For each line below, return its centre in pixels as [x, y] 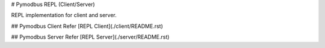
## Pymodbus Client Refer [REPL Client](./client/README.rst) [87, 26]
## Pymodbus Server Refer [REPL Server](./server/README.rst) [90, 37]
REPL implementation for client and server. [64, 15]
